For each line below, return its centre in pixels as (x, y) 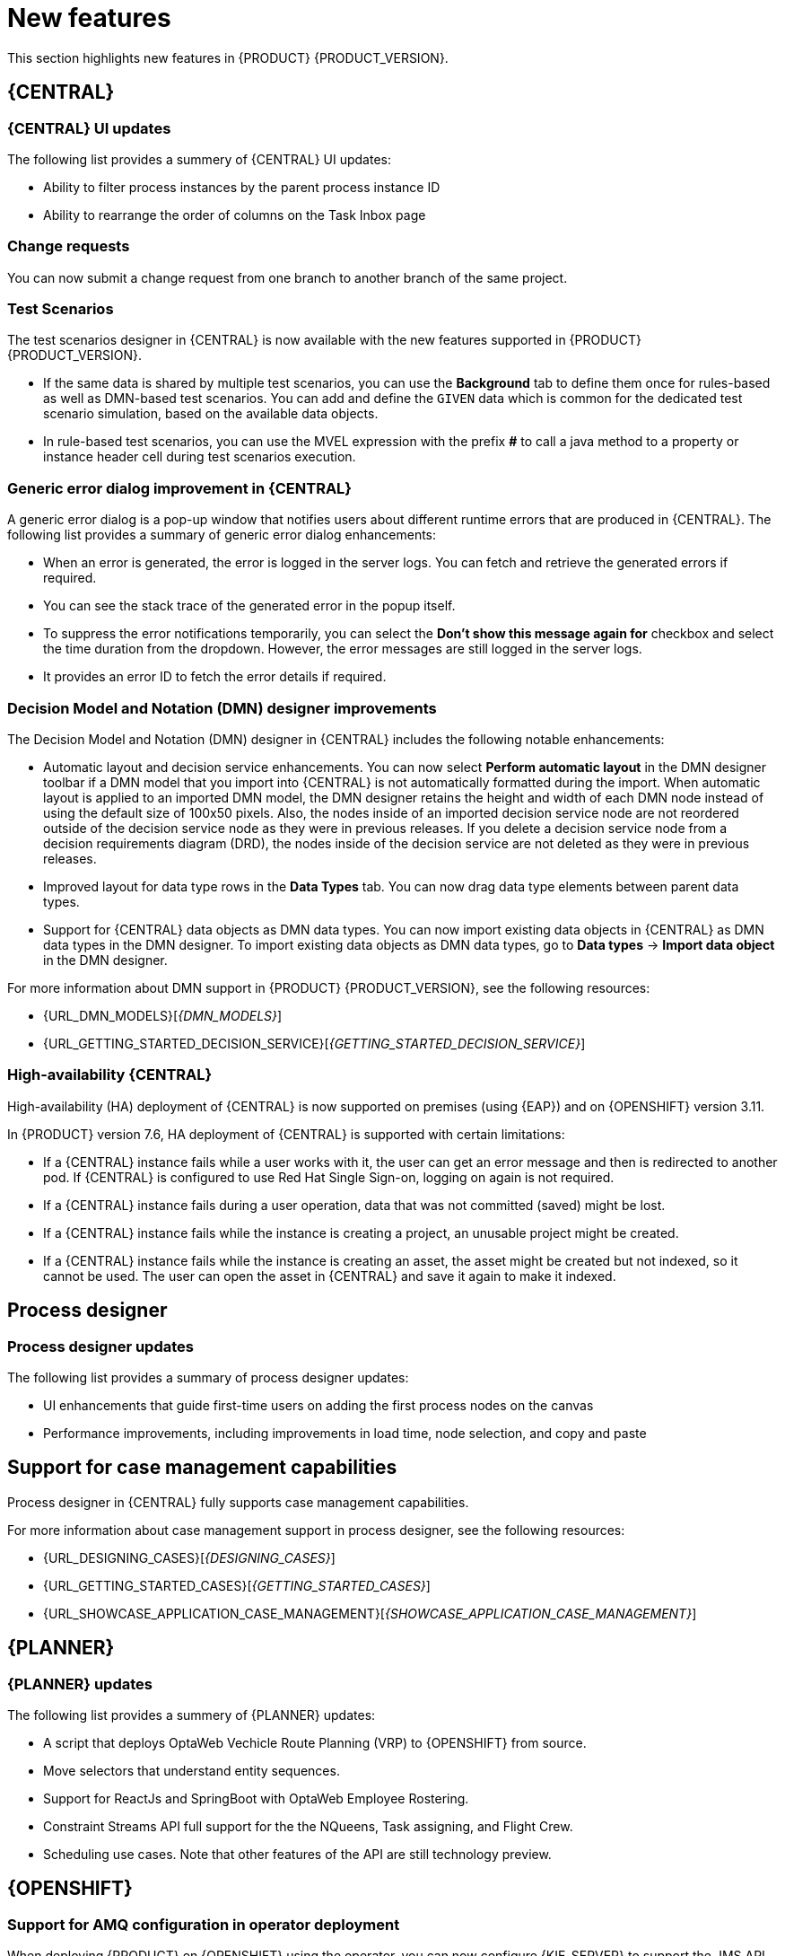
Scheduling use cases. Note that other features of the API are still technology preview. (297, 1854)
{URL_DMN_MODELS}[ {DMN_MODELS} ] (163, 1015)
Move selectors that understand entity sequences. (192, 1771)
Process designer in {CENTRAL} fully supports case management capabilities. (238, 1502)
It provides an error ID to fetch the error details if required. (215, 677)
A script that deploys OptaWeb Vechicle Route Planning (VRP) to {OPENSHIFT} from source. (315, 1743)
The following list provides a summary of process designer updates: (208, 1377)
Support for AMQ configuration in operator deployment (204, 1924)
